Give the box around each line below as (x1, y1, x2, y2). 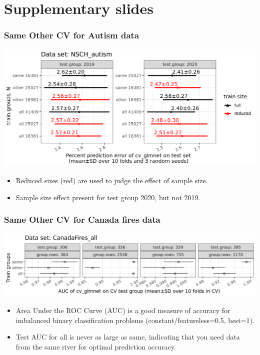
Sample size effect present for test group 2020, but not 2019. (15, 192, 200, 202)
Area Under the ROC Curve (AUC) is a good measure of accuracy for (15, 305, 230, 315)
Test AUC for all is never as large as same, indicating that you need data (15, 332, 240, 342)
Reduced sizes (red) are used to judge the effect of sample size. (15, 175, 208, 185)
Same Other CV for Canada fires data (4, 213, 160, 226)
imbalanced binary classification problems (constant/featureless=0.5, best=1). (15, 315, 254, 325)
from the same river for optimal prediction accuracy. (15, 341, 176, 352)
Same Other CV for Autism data (4, 29, 139, 41)
